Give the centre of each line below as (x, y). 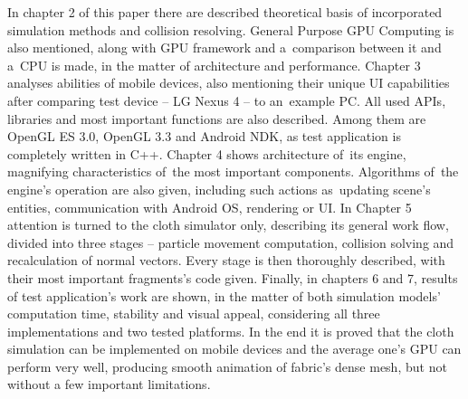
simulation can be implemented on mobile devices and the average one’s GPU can (234, 349)
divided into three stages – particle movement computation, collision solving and (231, 242)
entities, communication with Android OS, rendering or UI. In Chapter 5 (210, 207)
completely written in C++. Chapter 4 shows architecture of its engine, (207, 153)
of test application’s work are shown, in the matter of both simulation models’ (224, 295)
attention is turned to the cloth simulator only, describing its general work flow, (228, 225)
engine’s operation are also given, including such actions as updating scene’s (219, 189)
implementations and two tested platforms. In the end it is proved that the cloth (231, 331)
